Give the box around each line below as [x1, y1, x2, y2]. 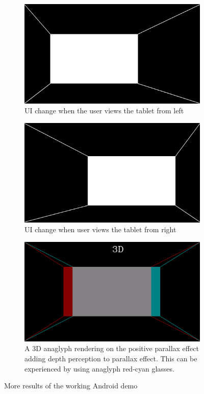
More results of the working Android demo [4, 380, 138, 391]
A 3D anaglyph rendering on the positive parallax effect [24, 343, 199, 354]
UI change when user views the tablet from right [24, 224, 176, 235]
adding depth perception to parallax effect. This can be [24, 353, 197, 364]
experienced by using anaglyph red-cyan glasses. [24, 363, 174, 374]
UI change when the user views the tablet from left [24, 105, 184, 116]
